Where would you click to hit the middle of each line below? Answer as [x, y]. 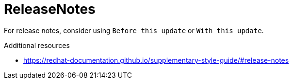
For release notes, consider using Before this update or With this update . [134, 30]
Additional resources [37, 45]
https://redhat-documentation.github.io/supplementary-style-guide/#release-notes [156, 60]
